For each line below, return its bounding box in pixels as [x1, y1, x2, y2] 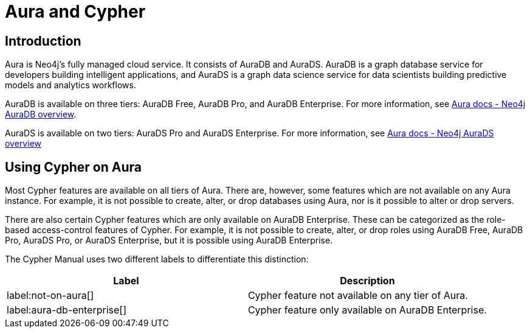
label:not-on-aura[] [7, 289, 94, 302]
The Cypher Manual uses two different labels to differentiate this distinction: [5, 254, 309, 265]
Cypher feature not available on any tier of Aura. [247, 289, 468, 302]
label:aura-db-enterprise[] [7, 304, 126, 317]
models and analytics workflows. [5, 80, 136, 91]
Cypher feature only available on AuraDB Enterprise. [247, 304, 487, 317]
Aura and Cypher [5, 1, 146, 22]
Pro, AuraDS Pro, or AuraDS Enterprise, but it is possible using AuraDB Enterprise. [5, 235, 333, 246]
